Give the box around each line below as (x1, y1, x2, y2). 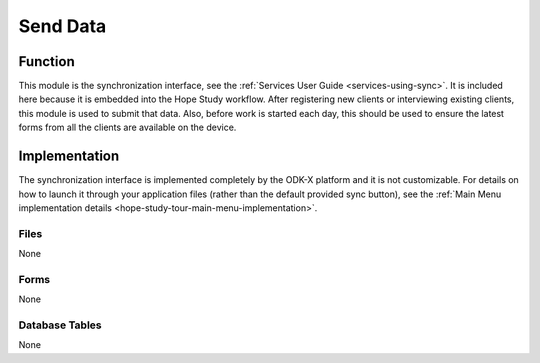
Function (18, 53, 75, 70)
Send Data (18, 15, 107, 37)
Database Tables (18, 318, 102, 332)
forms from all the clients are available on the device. (18, 121, 237, 134)
